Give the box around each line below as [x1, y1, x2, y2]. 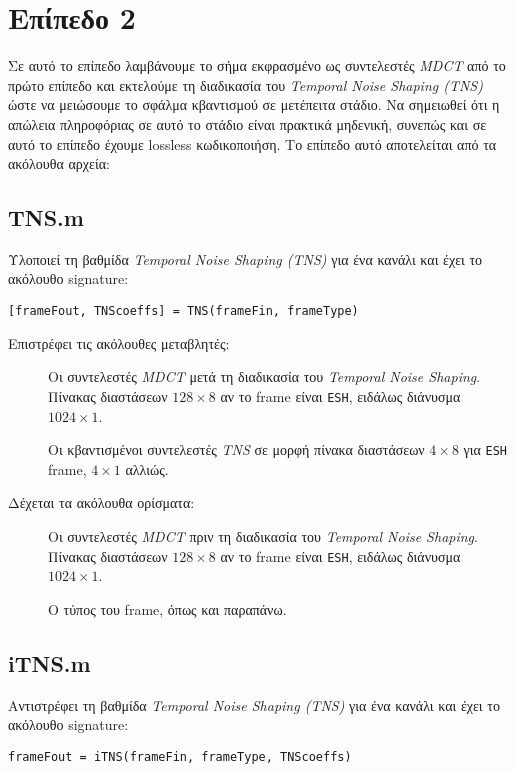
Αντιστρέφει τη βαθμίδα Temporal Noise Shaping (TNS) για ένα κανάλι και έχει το [8, 694, 500, 715]
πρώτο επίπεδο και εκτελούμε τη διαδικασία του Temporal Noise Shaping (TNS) [8, 74, 483, 95]
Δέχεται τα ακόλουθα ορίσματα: [8, 492, 195, 513]
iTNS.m [8, 647, 91, 678]
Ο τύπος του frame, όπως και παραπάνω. [48, 598, 287, 619]
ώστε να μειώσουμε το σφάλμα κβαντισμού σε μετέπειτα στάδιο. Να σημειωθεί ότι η [8, 94, 500, 115]
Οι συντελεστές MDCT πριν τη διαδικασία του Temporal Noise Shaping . [48, 526, 478, 547]
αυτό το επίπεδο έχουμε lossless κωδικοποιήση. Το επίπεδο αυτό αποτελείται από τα [8, 133, 497, 154]
